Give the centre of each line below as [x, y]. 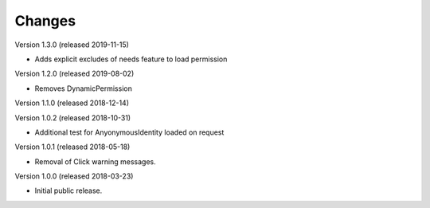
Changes [45, 21]
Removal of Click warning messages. [95, 161]
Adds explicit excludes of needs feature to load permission [131, 59]
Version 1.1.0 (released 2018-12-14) [72, 103]
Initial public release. [68, 190]
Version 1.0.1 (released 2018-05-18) [72, 147]
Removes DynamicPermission [84, 88]
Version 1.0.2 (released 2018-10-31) [73, 118]
